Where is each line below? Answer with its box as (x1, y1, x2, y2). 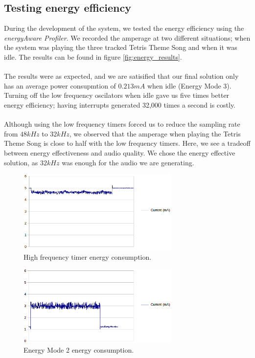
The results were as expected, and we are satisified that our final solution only (4, 71, 239, 81)
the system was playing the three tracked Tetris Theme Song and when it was (4, 42, 237, 52)
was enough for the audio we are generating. (62, 157, 194, 167)
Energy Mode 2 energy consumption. (23, 344, 134, 355)
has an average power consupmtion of (4, 80, 116, 90)
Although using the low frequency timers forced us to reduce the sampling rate (4, 119, 240, 129)
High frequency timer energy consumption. (23, 252, 152, 262)
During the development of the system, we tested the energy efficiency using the (4, 23, 244, 33)
